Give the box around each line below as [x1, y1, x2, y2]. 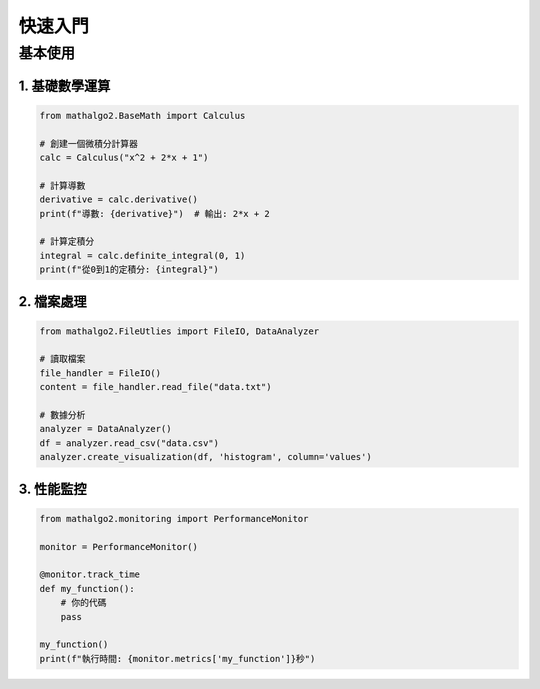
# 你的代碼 [60, 597, 107, 609]
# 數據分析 [39, 410, 86, 421]
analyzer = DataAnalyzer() [39, 423, 172, 435]
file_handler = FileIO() [39, 367, 162, 379]
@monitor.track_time [39, 569, 140, 580]
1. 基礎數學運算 [18, 77, 111, 94]
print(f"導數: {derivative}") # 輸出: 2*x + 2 [39, 208, 270, 219]
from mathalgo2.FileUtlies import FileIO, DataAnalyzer [39, 325, 320, 337]
